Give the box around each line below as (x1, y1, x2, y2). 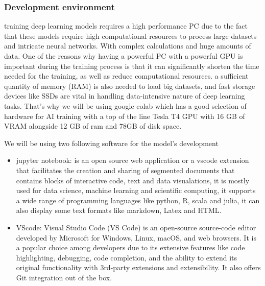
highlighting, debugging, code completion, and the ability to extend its (16, 252, 237, 263)
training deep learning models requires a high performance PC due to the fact (4, 20, 248, 31)
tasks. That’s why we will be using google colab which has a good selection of (4, 100, 247, 111)
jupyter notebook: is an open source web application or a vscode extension (16, 155, 249, 165)
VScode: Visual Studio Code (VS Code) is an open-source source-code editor (16, 222, 256, 232)
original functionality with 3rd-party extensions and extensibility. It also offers (16, 262, 261, 273)
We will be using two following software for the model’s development (4, 137, 219, 148)
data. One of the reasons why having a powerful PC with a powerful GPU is (4, 51, 243, 61)
